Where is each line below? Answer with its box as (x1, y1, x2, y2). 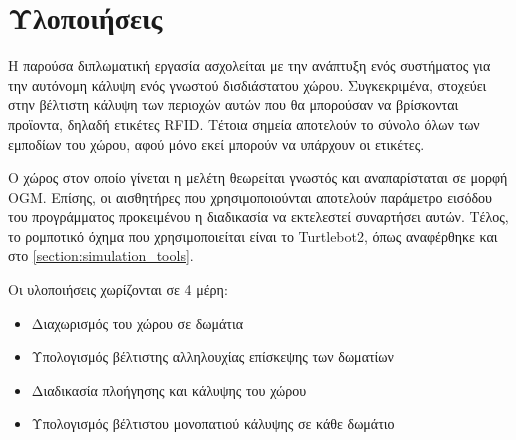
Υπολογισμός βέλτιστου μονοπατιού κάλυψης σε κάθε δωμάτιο (31, 413, 395, 434)
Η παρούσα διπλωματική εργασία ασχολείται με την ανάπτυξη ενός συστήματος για (8, 55, 491, 76)
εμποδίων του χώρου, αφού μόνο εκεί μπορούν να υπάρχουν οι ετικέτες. (8, 133, 425, 154)
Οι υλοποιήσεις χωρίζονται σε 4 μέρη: (8, 279, 228, 300)
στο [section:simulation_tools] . (8, 245, 194, 266)
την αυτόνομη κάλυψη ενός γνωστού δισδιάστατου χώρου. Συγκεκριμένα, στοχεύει (8, 74, 487, 95)
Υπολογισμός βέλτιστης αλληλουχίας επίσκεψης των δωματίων (31, 346, 394, 367)
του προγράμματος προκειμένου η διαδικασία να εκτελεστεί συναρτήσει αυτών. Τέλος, (8, 206, 509, 227)
